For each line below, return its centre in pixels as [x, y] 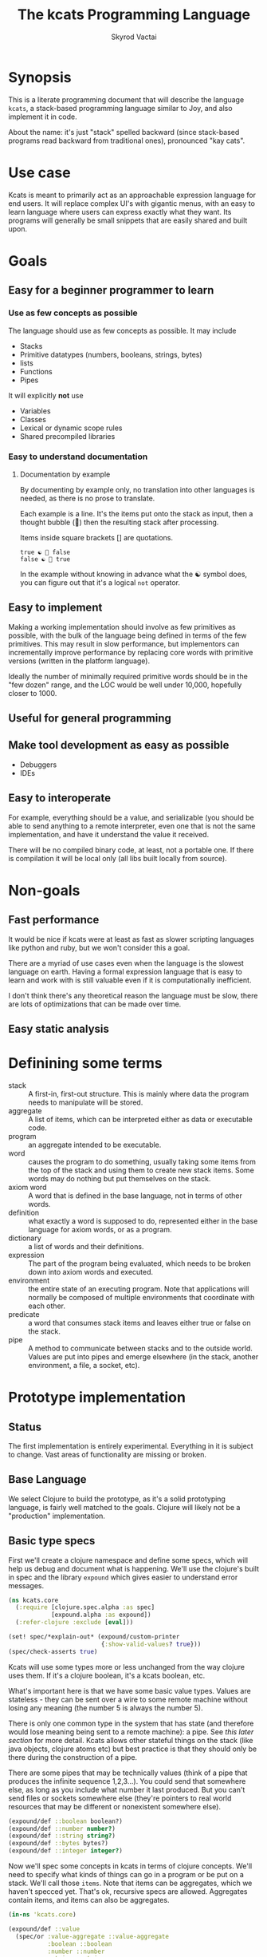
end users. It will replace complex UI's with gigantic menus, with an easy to [132, 203]
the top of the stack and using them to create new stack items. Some [141, 1170]
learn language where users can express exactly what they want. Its [120, 212]
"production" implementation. [57, 1516]
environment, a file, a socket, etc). [84, 1365]
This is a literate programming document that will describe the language [126, 99]
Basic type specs [52, 1541]
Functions [36, 371]
